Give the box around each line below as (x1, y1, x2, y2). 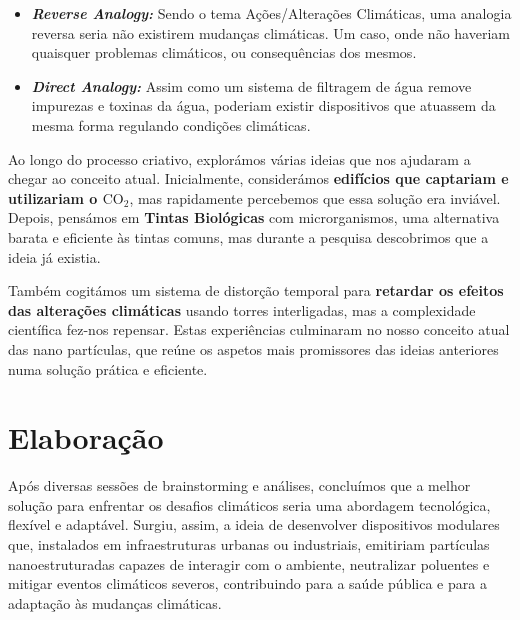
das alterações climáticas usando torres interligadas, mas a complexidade (8, 299, 476, 320)
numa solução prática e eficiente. (8, 358, 208, 379)
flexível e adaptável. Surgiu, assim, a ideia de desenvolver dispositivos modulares (8, 514, 500, 535)
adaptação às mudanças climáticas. (8, 592, 222, 613)
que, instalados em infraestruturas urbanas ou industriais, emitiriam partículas (8, 534, 490, 554)
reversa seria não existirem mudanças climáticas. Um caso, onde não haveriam (31, 22, 510, 43)
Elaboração (8, 417, 164, 458)
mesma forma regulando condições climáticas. (31, 114, 311, 135)
